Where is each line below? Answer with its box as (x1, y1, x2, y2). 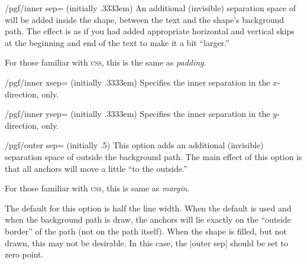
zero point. (5, 248, 44, 260)
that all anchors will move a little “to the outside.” (5, 162, 188, 174)
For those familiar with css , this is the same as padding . (5, 56, 206, 69)
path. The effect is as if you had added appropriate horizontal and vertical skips (5, 25, 295, 37)
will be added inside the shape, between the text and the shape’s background (5, 13, 285, 25)
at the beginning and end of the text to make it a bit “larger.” (5, 36, 230, 48)
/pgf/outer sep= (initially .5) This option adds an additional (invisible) (5, 139, 264, 151)
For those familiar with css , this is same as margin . (5, 182, 190, 194)
